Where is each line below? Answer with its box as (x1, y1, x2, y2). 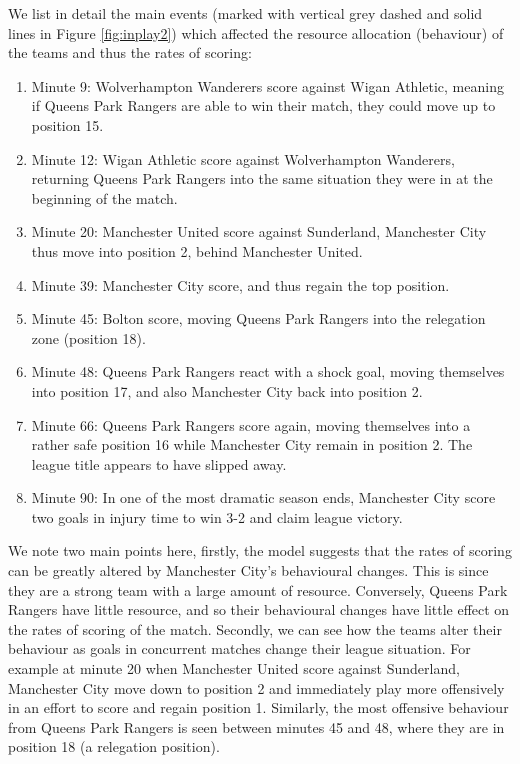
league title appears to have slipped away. (31, 453, 287, 474)
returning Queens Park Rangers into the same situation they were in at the (31, 168, 493, 189)
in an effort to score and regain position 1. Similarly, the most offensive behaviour (8, 697, 509, 718)
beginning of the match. (31, 187, 178, 208)
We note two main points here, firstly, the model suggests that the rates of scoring (8, 540, 512, 561)
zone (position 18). (31, 327, 146, 348)
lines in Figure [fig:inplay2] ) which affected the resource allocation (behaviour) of (8, 22, 504, 43)
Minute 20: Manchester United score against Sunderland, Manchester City (31, 221, 487, 242)
